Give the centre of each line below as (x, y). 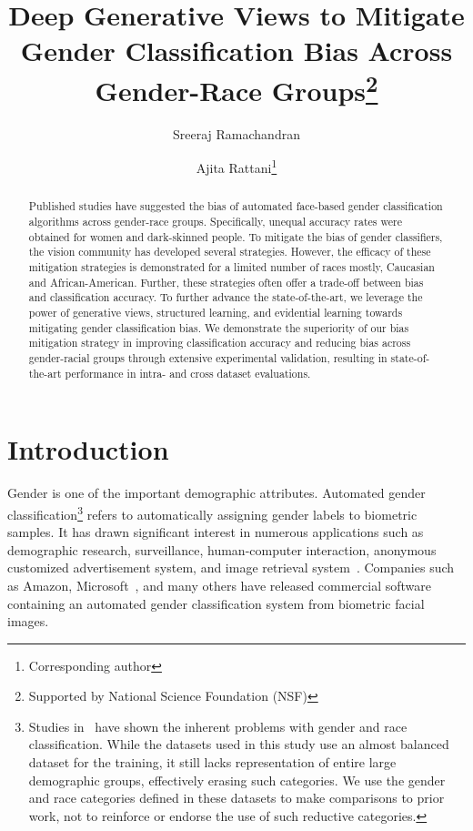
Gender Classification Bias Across (236, 51)
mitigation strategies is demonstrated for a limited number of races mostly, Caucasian (231, 267)
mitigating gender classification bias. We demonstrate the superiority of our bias (219, 327)
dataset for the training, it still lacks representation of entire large (212, 762)
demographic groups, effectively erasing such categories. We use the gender (237, 780)
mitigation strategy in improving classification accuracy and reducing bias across (220, 343)
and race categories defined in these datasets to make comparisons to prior (236, 798)
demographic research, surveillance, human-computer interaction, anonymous (222, 549)
